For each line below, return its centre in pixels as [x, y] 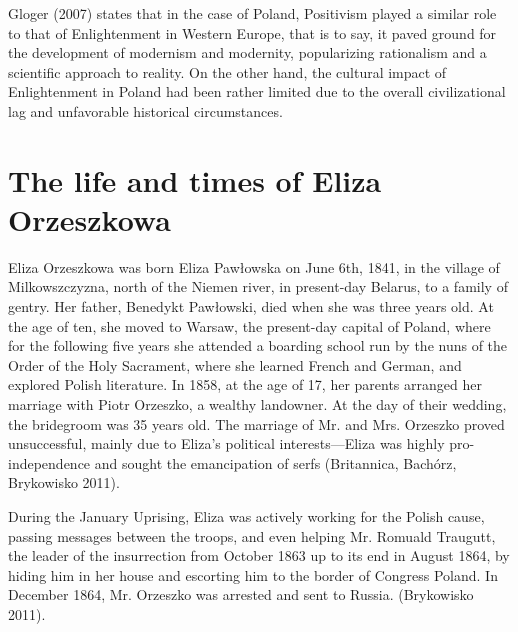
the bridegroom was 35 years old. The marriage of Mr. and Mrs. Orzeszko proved [256, 423]
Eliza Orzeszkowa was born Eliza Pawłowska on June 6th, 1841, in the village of [254, 266]
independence [49, 462]
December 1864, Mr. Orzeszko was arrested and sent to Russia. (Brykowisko [241, 594]
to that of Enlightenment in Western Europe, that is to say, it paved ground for [252, 32]
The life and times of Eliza [195, 179]
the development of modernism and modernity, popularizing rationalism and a [247, 52]
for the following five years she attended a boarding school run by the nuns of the [258, 345]
